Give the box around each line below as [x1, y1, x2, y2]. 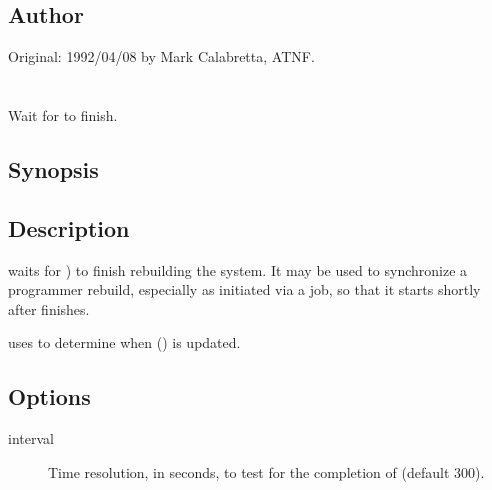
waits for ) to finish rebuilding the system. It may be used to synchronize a [8, 259, 468, 280]
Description [8, 212, 130, 243]
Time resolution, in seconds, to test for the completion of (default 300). [48, 461, 485, 482]
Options [8, 381, 91, 412]
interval [8, 428, 54, 449]
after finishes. [8, 298, 90, 319]
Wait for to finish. [8, 104, 118, 125]
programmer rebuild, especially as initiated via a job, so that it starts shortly [8, 279, 481, 300]
